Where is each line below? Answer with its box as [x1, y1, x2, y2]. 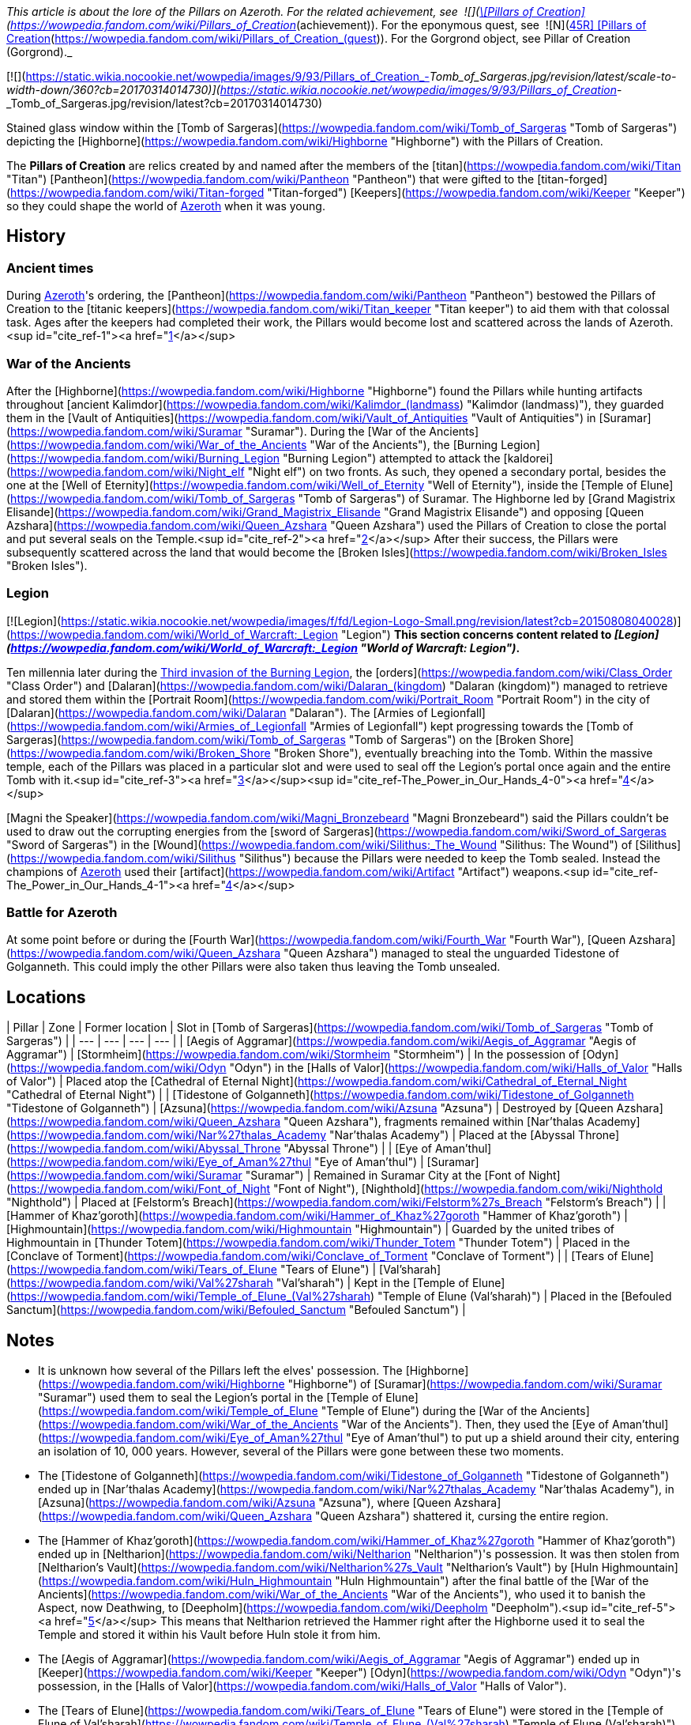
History [6, 226, 66, 247]
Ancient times [6, 259, 94, 276]
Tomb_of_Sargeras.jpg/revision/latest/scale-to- [429, 70, 677, 83]
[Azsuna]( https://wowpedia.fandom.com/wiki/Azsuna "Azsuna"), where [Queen [38, 1496, 452, 1510]
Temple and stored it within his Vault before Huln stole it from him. [38, 1628, 381, 1642]
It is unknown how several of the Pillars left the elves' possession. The [38, 1364, 403, 1378]
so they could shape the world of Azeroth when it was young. [6, 199, 325, 213]
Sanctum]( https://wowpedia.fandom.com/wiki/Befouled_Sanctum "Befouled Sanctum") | [6, 1303, 466, 1317]
